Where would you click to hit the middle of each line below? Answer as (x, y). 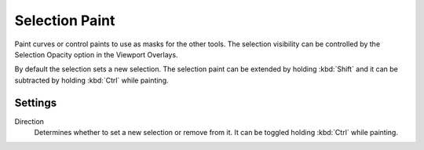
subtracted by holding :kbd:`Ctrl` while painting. (91, 80)
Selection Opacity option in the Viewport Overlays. (96, 54)
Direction (29, 121)
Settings (36, 102)
